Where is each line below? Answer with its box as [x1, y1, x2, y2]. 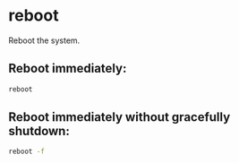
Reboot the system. [8, 35, 81, 46]
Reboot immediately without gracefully [8, 109, 231, 125]
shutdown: [8, 124, 71, 139]
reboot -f [8, 147, 46, 157]
